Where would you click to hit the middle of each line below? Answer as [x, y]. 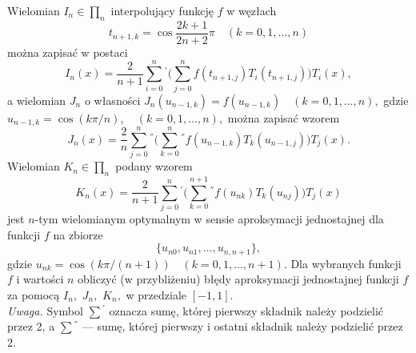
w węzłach [252, 10]
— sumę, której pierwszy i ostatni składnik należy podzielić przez [242, 326]
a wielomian [37, 100]
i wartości [40, 279]
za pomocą [34, 294]
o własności [112, 100]
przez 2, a [31, 326]
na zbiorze [78, 234]
